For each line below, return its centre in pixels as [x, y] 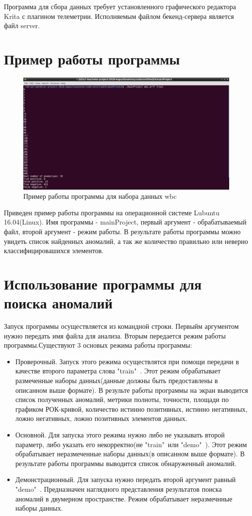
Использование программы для [103, 283]
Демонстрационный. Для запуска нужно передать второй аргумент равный [126, 479]
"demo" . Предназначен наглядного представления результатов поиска [118, 489]
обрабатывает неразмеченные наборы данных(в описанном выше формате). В [130, 454]
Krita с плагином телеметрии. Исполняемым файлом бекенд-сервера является [119, 16]
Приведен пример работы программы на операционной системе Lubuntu [112, 212]
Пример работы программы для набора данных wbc [100, 196]
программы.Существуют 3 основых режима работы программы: [98, 345]
